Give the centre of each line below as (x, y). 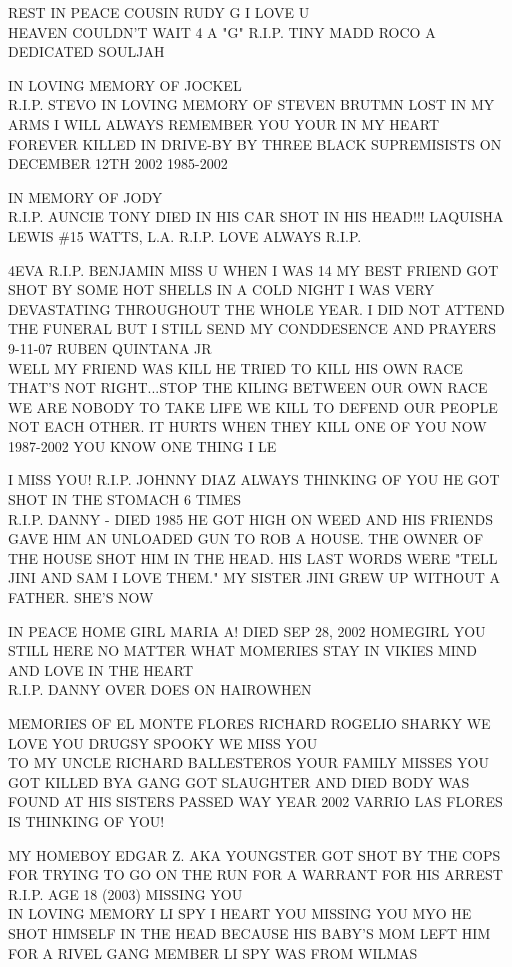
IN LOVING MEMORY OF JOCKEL (125, 84)
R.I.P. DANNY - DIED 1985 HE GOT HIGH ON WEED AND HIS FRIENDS (250, 518)
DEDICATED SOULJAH (86, 51)
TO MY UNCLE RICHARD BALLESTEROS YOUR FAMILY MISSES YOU (248, 762)
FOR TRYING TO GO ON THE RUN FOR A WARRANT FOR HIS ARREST (255, 874)
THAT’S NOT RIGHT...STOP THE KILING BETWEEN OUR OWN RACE (248, 387)
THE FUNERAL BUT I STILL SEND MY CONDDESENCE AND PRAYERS (252, 328)
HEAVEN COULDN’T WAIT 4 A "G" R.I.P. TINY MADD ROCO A (222, 31)
